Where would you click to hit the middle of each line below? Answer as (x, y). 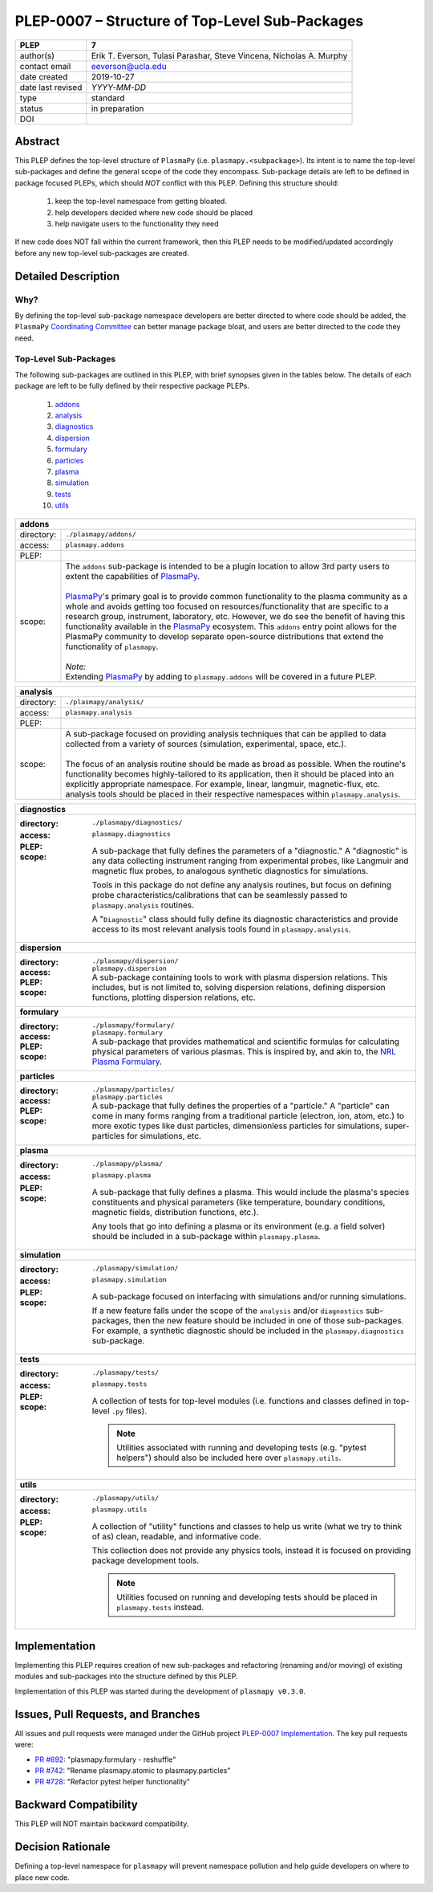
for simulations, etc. (164, 1136)
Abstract (37, 141)
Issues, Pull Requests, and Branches (107, 1714)
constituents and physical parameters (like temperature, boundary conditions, (239, 1202)
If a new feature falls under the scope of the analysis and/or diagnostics (228, 1311)
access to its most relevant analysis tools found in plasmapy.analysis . (222, 929)
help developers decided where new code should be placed (154, 212)
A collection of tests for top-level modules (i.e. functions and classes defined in (242, 1401)
